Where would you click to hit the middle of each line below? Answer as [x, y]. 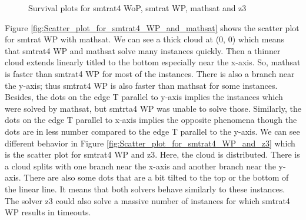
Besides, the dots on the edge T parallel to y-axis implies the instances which [144, 97]
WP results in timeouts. [48, 212]
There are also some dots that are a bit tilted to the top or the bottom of [156, 177]
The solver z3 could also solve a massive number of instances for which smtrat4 [147, 200]
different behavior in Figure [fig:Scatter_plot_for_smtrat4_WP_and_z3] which [150, 143]
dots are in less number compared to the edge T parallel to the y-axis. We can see [152, 131]
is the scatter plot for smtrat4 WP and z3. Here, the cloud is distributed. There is [152, 154]
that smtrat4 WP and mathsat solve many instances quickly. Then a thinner [143, 50]
